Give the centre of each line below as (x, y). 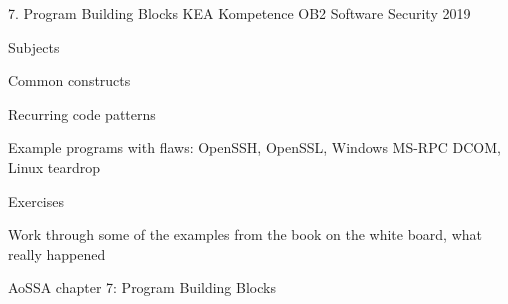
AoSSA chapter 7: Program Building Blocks (142, 287)
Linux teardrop (54, 166)
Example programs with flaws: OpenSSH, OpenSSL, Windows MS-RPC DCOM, (254, 147)
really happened (57, 253)
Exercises (36, 200)
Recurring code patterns (82, 113)
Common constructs (69, 80)
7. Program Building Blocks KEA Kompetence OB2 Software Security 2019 (239, 13)
